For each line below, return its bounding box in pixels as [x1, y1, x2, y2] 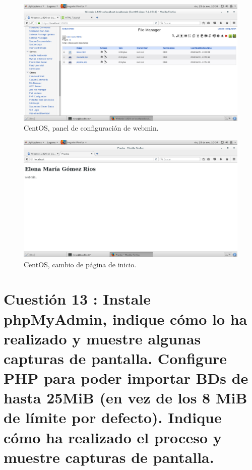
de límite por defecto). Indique [4, 407, 222, 428]
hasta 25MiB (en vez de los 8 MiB [4, 387, 247, 408]
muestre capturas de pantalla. [4, 446, 214, 467]
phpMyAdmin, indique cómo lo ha [4, 308, 247, 329]
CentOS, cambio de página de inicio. [24, 259, 137, 269]
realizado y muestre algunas [4, 328, 201, 348]
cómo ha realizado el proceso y [4, 427, 222, 447]
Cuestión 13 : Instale [4, 288, 151, 309]
